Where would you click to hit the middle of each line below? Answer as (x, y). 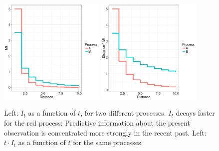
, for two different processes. (123, 113)
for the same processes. (108, 142)
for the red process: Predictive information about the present (97, 122)
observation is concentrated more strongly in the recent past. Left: (105, 132)
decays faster (195, 113)
